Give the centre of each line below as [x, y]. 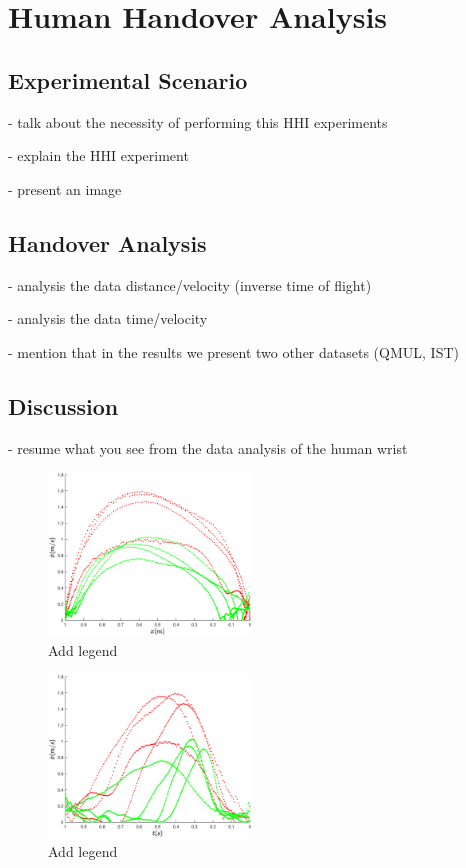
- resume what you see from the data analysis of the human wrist [208, 447]
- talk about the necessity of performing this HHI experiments [198, 121]
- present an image [65, 188]
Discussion [63, 405]
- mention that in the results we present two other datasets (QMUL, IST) [233, 351]
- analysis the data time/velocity [108, 318]
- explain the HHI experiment [98, 155]
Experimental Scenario [128, 79]
